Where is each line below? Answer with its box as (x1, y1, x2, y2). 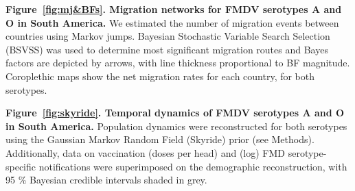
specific (5, 159, 36, 173)
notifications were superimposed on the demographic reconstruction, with (38, 159, 347, 173)
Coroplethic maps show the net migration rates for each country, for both (5, 68, 315, 83)
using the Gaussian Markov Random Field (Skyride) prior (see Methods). (5, 132, 314, 147)
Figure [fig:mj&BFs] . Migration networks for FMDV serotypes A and (5, 2, 342, 16)
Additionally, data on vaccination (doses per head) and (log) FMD (5, 145, 286, 160)
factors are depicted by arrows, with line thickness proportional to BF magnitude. (5, 55, 350, 70)
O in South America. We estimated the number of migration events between (5, 15, 339, 29)
